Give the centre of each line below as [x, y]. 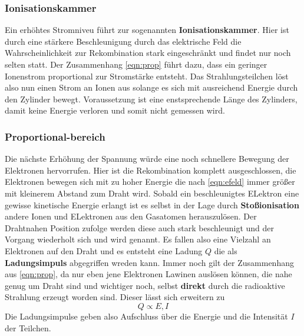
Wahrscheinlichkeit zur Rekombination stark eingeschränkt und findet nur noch [148, 53]
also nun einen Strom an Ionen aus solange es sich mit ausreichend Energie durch [151, 87]
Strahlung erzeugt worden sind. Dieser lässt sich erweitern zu [115, 297]
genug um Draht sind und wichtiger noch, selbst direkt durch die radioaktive [145, 285]
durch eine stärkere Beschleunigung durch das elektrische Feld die [123, 41]
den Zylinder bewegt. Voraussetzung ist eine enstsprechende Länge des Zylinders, [151, 99]
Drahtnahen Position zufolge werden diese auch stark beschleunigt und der [140, 227]
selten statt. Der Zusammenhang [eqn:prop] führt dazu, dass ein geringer [136, 64]
